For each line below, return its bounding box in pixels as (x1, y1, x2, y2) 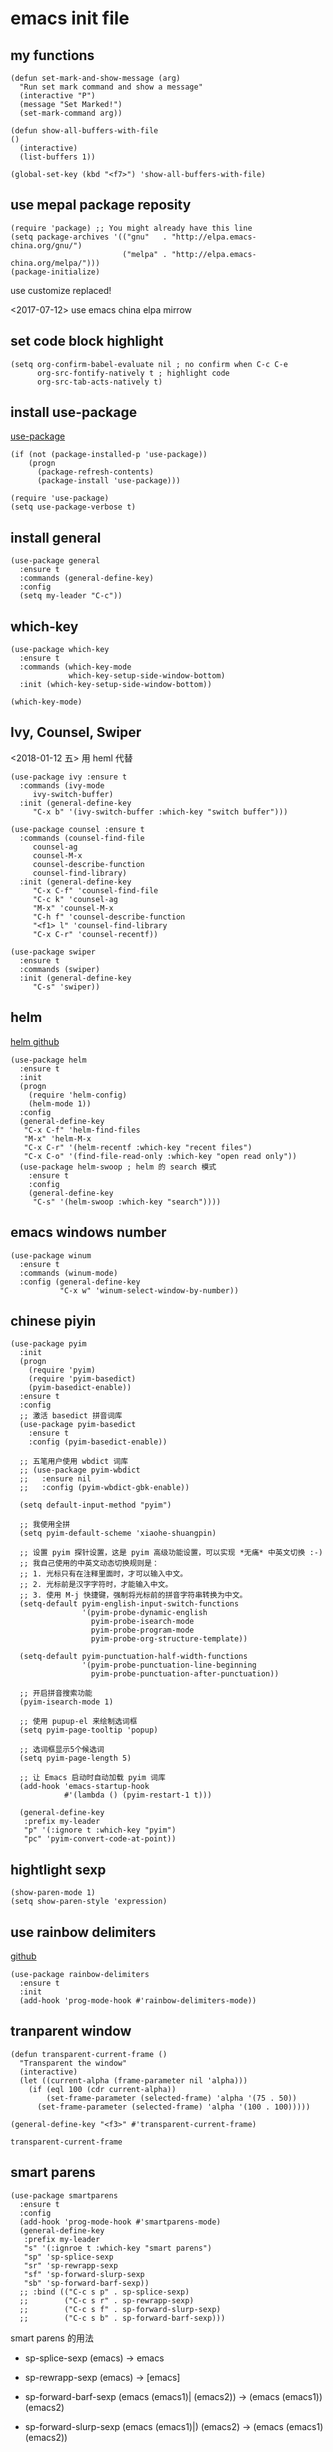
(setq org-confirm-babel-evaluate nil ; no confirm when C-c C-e (10, 359, 288, 369)
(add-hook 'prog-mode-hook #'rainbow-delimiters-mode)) (19, 1995, 257, 2006)
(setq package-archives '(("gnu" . (10, 232, 168, 242)
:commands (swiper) (19, 964, 101, 974)
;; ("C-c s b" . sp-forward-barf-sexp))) (19, 2313, 226, 2323)
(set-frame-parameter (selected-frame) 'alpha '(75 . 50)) (46, 2093, 298, 2103)
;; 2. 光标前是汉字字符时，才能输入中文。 (19, 1580, 173, 1590)
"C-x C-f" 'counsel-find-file (32, 885, 159, 896)
